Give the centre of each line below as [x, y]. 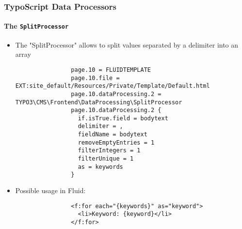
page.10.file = [95, 78]
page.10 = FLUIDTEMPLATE [111, 70]
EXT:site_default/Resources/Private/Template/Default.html [113, 86]
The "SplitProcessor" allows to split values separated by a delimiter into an [127, 44]
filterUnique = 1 [106, 159]
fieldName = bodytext [113, 135]
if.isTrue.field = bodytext [123, 118]
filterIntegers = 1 [109, 151]
